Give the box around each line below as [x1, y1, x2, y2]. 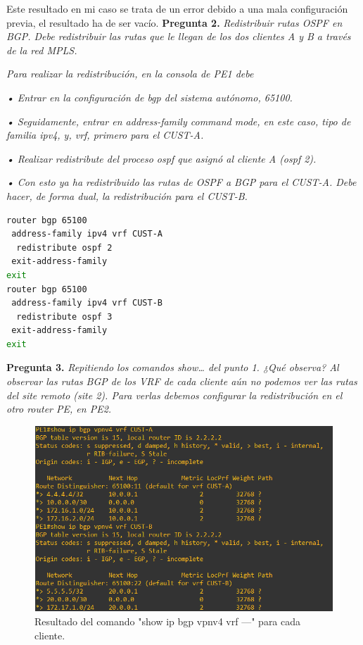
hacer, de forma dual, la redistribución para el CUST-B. [6, 188, 248, 203]
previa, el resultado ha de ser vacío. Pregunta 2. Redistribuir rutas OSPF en [6, 15, 343, 30]
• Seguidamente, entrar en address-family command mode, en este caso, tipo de [6, 113, 351, 128]
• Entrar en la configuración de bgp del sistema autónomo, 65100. [6, 89, 293, 104]
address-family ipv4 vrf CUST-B [11, 298, 163, 308]
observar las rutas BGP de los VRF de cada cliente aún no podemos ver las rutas [6, 374, 357, 389]
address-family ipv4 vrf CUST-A [11, 229, 163, 239]
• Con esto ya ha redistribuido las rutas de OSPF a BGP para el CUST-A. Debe [6, 175, 357, 189]
